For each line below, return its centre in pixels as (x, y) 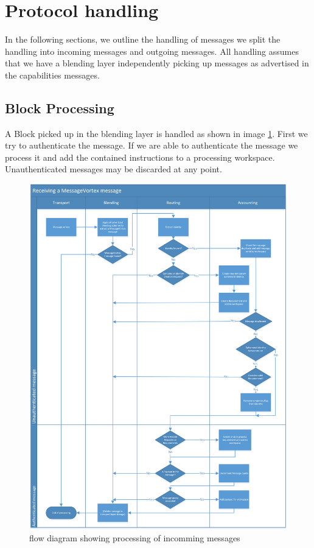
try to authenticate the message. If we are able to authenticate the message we (152, 145)
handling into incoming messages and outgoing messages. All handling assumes (152, 51)
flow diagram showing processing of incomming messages (135, 538)
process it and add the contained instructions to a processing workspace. (140, 157)
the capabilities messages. (52, 75)
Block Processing (60, 107)
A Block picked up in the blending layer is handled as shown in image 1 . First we (156, 133)
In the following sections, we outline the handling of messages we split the (143, 39)
